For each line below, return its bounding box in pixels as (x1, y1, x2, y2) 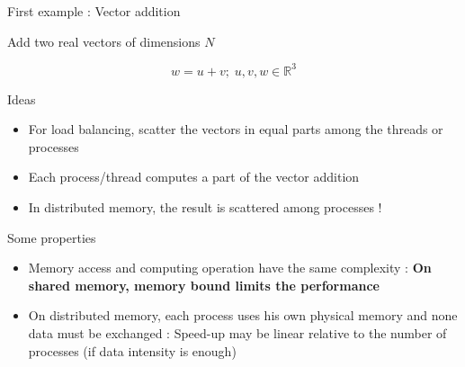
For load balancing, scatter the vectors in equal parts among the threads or (28, 120, 443, 139)
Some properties (7, 228, 96, 246)
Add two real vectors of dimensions (7, 31, 201, 50)
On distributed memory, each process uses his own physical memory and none (28, 306, 458, 325)
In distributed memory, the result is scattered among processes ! (28, 198, 382, 217)
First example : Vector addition (7, 2, 181, 20)
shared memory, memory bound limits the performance (28, 275, 380, 294)
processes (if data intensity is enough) (28, 341, 237, 360)
